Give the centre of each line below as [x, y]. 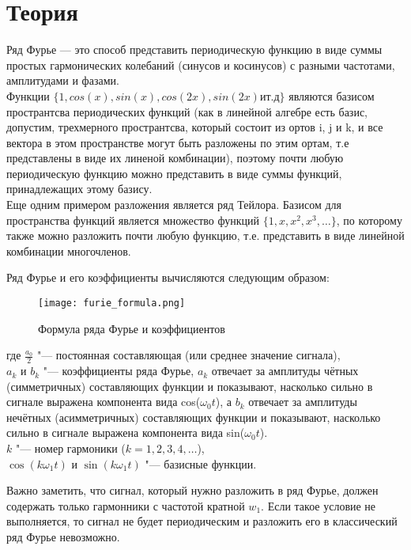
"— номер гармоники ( [70, 448]
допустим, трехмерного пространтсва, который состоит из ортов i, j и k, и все [195, 127]
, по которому [369, 220]
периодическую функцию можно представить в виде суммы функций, [174, 173]
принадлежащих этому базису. [79, 189]
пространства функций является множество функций [133, 220]
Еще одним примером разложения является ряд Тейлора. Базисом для [174, 205]
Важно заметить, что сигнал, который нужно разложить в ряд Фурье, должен [192, 490]
